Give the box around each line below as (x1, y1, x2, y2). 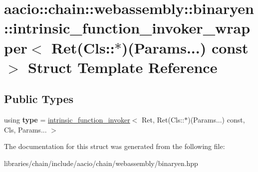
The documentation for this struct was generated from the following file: (4, 141, 225, 151)
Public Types (4, 91, 74, 106)
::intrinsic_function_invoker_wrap (4, 17, 251, 38)
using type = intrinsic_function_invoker (4, 114, 130, 125)
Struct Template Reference (28, 56, 218, 77)
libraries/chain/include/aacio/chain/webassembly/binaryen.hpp (4, 157, 198, 168)
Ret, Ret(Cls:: (141, 114, 185, 125)
